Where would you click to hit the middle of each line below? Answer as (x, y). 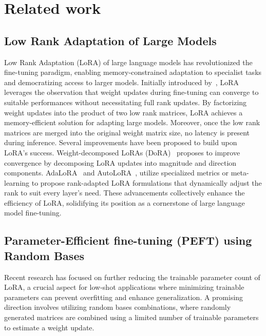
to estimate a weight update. (49, 327)
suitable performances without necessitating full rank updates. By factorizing (126, 102)
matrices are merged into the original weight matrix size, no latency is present (127, 132)
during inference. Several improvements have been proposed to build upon (121, 142)
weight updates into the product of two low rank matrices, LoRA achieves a (123, 112)
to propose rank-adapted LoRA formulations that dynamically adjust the (147, 182)
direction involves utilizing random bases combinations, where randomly (118, 307)
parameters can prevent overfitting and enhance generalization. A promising (124, 297)
